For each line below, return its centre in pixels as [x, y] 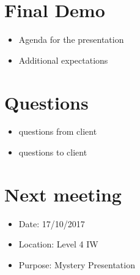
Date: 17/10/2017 [52, 223]
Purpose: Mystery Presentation [77, 264]
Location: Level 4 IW [58, 244]
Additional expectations [63, 60]
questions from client [58, 131]
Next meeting [63, 194]
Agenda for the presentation [71, 40]
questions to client [53, 152]
